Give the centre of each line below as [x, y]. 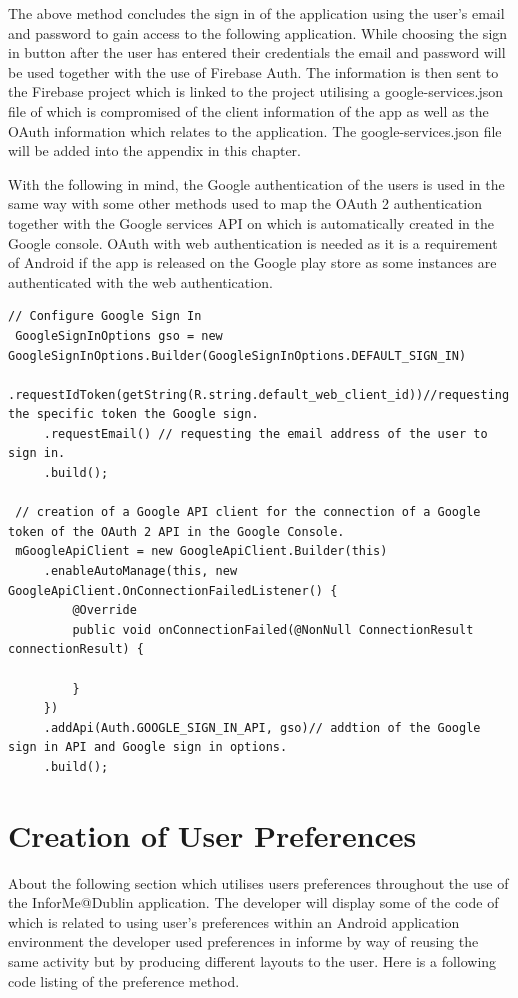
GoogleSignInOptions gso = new [119, 335]
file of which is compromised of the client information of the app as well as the [248, 110]
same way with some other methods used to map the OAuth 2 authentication [245, 203]
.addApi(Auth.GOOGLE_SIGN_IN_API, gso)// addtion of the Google [262, 727]
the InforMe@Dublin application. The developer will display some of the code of [253, 902]
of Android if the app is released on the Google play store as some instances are [252, 262]
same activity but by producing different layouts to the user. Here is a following [252, 961]
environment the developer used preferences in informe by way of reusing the [243, 941]
